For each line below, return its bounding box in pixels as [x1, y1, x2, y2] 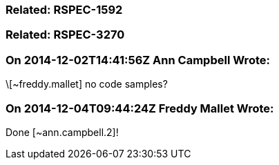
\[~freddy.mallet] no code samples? [6, 78, 168, 90]
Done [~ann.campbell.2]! [6, 126, 119, 138]
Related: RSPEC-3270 [6, 28, 125, 42]
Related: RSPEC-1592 [6, 3, 123, 17]
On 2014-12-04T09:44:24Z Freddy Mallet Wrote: [6, 101, 274, 115]
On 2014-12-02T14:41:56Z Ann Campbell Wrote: [6, 52, 270, 67]
